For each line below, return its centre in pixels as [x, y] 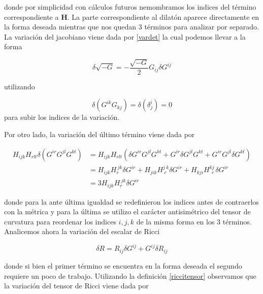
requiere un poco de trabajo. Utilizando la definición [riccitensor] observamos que [130, 275]
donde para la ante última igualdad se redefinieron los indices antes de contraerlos [131, 201]
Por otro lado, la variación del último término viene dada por [100, 134]
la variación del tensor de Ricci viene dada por [76, 286]
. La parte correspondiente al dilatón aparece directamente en [163, 17]
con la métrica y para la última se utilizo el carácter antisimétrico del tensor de [127, 211]
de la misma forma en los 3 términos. [194, 221]
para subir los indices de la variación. [62, 117]
